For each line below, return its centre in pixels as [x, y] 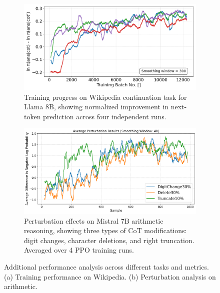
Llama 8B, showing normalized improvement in [96, 107]
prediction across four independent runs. [105, 116]
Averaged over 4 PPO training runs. [79, 250]
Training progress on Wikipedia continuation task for [105, 97]
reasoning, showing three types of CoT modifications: [105, 230]
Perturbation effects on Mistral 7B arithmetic [94, 220]
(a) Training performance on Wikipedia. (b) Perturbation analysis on [110, 276]
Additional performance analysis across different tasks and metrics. [106, 267]
